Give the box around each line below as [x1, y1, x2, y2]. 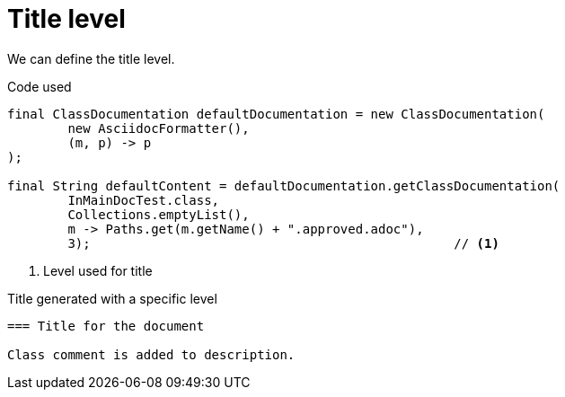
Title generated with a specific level [7, 290, 217, 306]
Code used [7, 78, 72, 94]
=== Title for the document [7, 318, 205, 333]
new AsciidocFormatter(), [67, 120, 250, 136]
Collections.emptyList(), [67, 207, 250, 222]
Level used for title [43, 262, 153, 278]
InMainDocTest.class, [67, 192, 220, 207]
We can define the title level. [7, 50, 175, 66]
